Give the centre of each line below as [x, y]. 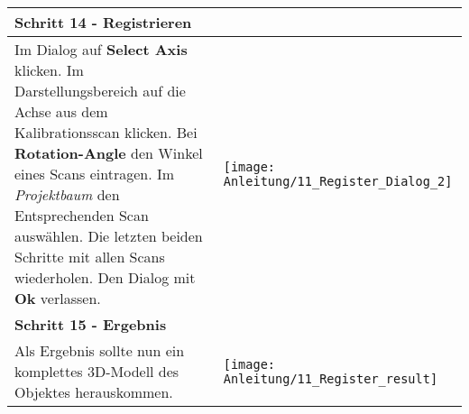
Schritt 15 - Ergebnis [91, 324]
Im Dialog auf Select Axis [101, 49]
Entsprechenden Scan [82, 215]
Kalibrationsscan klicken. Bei [106, 132]
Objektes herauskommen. [94, 392]
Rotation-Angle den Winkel [109, 153]
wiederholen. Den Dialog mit [105, 277]
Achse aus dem [61, 111]
